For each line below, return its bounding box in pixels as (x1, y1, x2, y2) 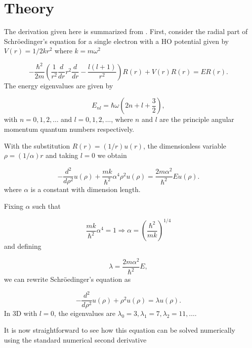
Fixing (4, 201, 24, 211)
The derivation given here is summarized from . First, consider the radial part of (4, 26, 248, 37)
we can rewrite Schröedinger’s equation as (4, 274, 131, 284)
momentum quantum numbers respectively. (4, 124, 134, 134)
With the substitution (4, 140, 70, 151)
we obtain (97, 150, 127, 160)
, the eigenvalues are (54, 308, 116, 318)
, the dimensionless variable (143, 140, 226, 151)
